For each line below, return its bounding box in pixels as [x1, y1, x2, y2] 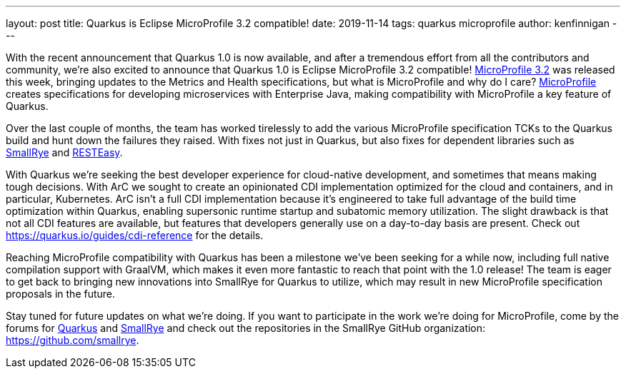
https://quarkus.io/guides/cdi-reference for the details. [6, 229, 264, 241]
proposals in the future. [6, 288, 116, 300]
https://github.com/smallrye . [6, 334, 139, 346]
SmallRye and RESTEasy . [6, 146, 123, 158]
